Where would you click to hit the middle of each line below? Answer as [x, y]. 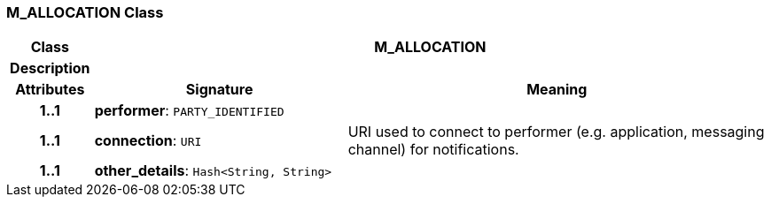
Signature [219, 90]
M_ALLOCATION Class [85, 12]
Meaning [557, 90]
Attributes [50, 90]
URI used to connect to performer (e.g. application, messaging [556, 132]
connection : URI [148, 141]
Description [50, 68]
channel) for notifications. [433, 150]
